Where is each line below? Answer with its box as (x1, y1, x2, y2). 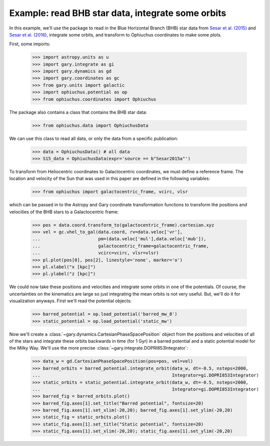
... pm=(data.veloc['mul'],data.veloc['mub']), (32, 236, 206, 242)
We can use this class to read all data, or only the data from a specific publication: (9, 135, 178, 141)
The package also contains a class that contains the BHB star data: (9, 109, 147, 115)
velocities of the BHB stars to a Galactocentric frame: (9, 209, 119, 215)
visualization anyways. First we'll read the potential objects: (9, 298, 132, 304)
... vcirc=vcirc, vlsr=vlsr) (32, 250, 159, 256)
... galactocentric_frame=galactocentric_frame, (32, 243, 209, 249)
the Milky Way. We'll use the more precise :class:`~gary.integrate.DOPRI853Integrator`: (9, 345, 188, 351)
